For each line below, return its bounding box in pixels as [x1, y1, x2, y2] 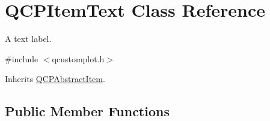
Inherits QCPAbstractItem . [5, 72, 105, 85]
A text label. [5, 32, 52, 45]
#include [5, 52, 38, 65]
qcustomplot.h [52, 52, 105, 65]
